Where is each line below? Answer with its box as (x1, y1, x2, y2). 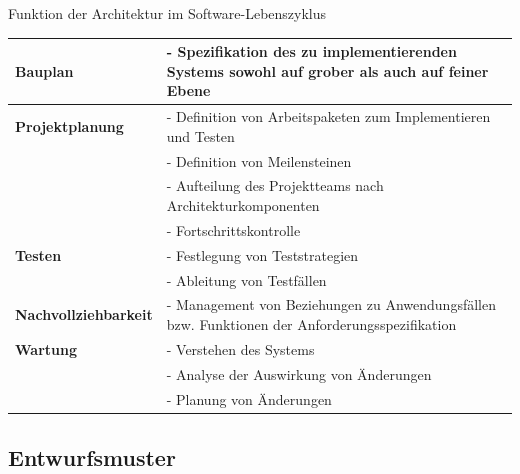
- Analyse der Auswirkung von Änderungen (166, 363, 432, 384)
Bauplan (15, 60, 74, 81)
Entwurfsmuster (8, 441, 176, 472)
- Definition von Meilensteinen (166, 150, 352, 171)
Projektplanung (15, 115, 124, 136)
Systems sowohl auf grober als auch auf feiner (166, 60, 489, 81)
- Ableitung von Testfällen (166, 269, 327, 290)
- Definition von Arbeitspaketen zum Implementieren (166, 106, 491, 127)
